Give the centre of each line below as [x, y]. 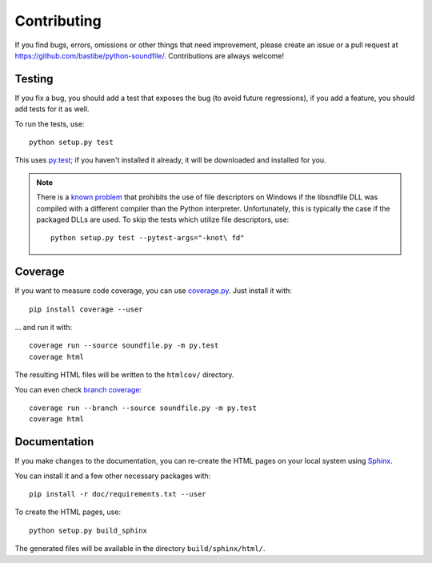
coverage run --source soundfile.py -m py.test [124, 346]
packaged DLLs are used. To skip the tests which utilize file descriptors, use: [163, 219]
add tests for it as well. [52, 109]
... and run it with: [44, 328]
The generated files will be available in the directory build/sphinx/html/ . [140, 549]
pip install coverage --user [86, 309]
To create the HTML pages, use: [68, 512]
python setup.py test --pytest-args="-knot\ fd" [148, 238]
